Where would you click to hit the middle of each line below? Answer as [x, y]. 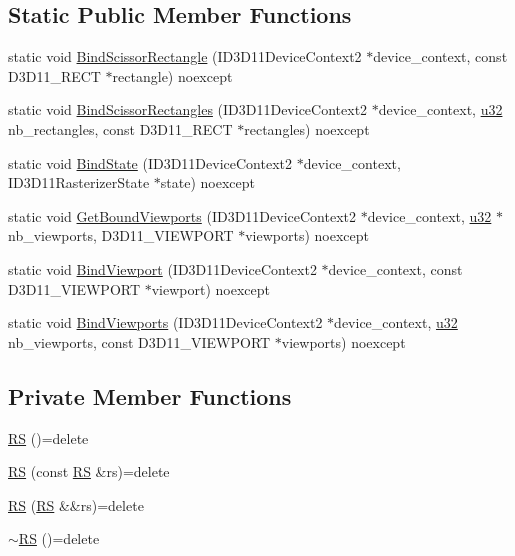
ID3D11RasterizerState [79, 182]
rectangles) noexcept [307, 128]
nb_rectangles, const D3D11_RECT [120, 128]
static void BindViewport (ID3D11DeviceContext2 [162, 268]
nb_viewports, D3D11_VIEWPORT [121, 235]
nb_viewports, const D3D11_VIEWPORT [139, 341]
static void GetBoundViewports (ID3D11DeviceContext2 [182, 215]
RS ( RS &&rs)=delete [76, 504]
